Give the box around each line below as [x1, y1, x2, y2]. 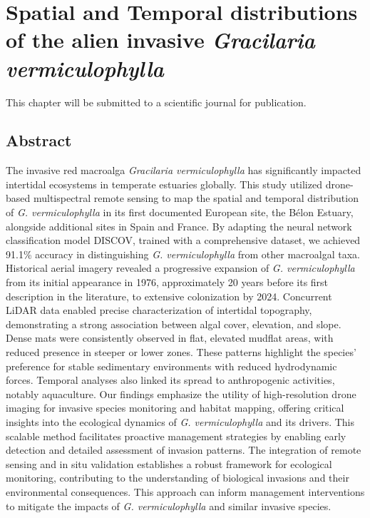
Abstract [6, 129, 72, 151]
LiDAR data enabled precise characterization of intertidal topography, [6, 303, 312, 318]
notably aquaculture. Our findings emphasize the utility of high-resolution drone [6, 386, 356, 401]
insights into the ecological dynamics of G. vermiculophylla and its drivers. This [6, 414, 355, 429]
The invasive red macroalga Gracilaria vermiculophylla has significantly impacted [6, 163, 361, 178]
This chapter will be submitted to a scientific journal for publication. [6, 94, 307, 109]
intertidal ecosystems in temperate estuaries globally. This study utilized [6, 176, 322, 191]
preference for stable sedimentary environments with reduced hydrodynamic [6, 358, 337, 373]
